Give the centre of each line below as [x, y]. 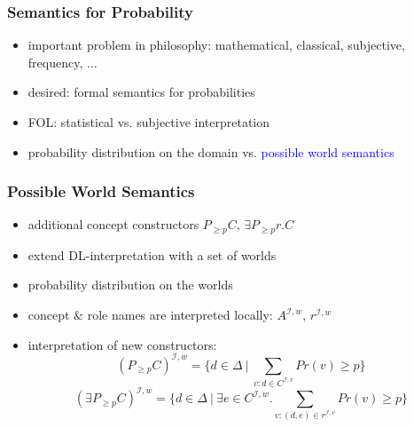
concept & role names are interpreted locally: [150, 315]
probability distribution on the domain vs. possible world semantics [211, 151]
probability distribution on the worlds [130, 285]
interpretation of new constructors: [122, 344]
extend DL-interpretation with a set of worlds [152, 254]
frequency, [55, 62]
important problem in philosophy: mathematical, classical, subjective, [216, 45]
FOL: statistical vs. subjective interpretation [149, 122]
